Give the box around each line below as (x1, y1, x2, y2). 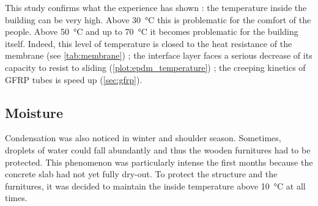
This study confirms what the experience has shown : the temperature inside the (5, 1, 307, 13)
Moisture (5, 103, 64, 122)
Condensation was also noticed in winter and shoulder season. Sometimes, (5, 131, 281, 144)
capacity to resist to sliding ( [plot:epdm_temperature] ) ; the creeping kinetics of (5, 61, 306, 73)
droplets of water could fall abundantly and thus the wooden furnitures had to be (5, 143, 311, 156)
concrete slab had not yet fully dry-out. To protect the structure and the (5, 167, 278, 180)
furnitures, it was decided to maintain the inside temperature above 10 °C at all (5, 179, 306, 192)
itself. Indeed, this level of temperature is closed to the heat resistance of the (5, 37, 292, 50)
